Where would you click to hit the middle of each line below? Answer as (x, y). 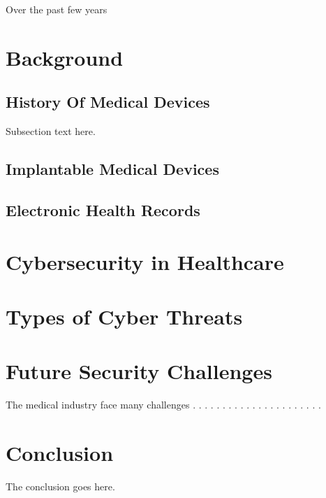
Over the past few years (57, 9)
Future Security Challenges (139, 371)
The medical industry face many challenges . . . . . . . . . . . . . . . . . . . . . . (163, 405)
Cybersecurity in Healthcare (145, 261)
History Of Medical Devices (108, 102)
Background (65, 57)
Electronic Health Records (103, 209)
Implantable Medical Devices (112, 169)
